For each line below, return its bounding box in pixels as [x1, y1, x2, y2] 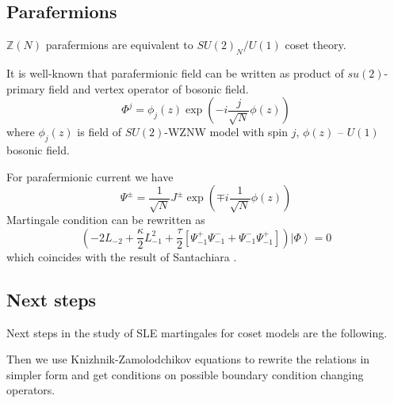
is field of [77, 124, 122, 140]
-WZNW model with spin [164, 124, 288, 140]
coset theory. [285, 36, 346, 53]
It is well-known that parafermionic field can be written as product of [6, 65, 344, 81]
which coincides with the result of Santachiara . [6, 248, 237, 264]
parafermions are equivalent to [45, 36, 193, 53]
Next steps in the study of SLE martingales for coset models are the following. [6, 324, 388, 340]
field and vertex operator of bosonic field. [48, 80, 249, 97]
